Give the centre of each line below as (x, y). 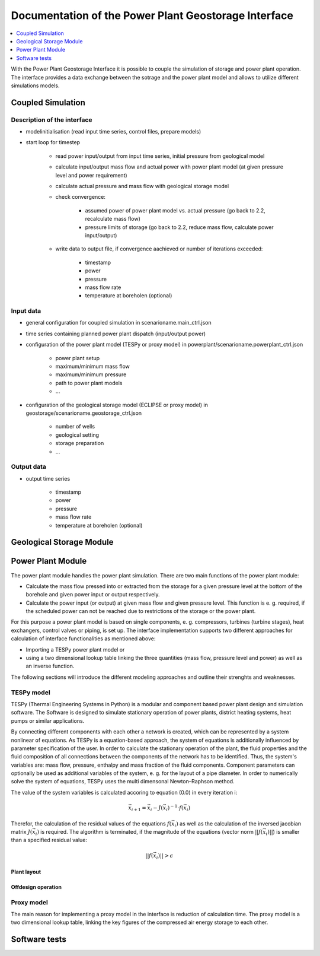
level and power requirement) (91, 175)
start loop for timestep (53, 142)
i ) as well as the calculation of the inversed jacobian (238, 824)
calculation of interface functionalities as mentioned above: (83, 639)
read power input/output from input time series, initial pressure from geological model (160, 156)
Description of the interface (52, 120)
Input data (26, 311)
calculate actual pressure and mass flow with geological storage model (142, 186)
